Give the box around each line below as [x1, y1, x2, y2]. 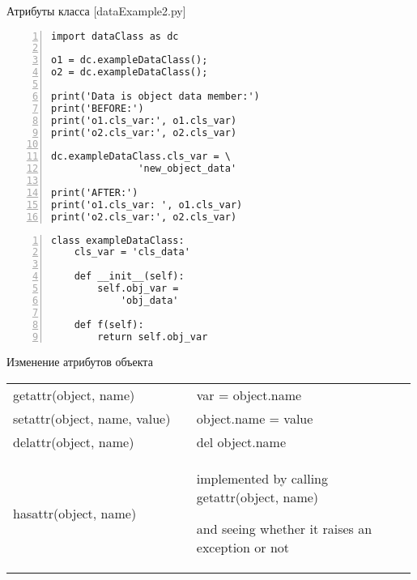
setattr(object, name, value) [13, 409, 171, 429]
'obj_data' [120, 294, 179, 306]
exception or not [196, 538, 290, 557]
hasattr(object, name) [13, 503, 137, 522]
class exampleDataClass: [51, 234, 185, 246]
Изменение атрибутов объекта [6, 353, 153, 370]
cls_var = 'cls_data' [74, 246, 190, 258]
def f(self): [74, 318, 144, 331]
